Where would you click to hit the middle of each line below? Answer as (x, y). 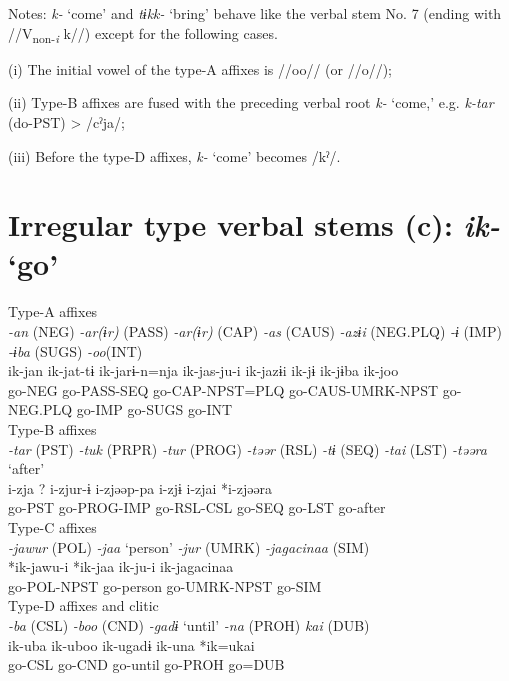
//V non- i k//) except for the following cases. (143, 34)
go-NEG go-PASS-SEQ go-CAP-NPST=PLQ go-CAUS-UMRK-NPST (223, 389)
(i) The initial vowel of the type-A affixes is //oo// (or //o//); (200, 68)
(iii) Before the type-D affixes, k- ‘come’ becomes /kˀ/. (174, 155)
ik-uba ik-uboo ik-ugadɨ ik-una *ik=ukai (131, 644)
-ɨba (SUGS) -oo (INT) (75, 350)
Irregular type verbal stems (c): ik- (254, 225)
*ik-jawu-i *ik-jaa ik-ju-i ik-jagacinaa (121, 566)
